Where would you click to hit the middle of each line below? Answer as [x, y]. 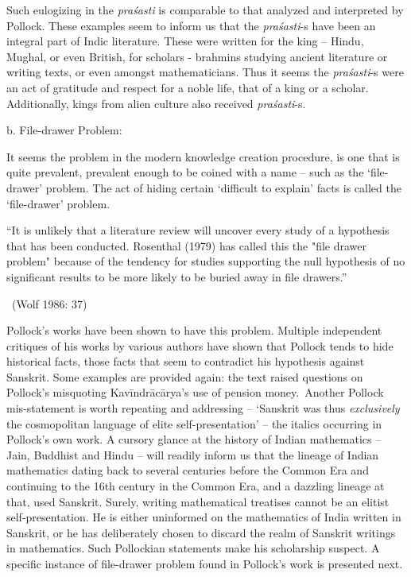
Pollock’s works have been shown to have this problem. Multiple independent [194, 330]
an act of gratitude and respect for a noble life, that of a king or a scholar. [188, 87]
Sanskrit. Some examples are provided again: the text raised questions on [185, 376]
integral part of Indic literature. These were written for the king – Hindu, [185, 41]
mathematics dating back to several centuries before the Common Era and [188, 470]
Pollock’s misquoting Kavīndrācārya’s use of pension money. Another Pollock [195, 392]
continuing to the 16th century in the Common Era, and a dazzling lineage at [196, 486]
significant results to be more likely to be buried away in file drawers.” [177, 276]
